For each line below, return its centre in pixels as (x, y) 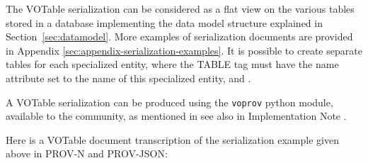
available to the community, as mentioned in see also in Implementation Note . (176, 116)
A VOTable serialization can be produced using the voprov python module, (169, 102)
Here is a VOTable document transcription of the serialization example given (172, 139)
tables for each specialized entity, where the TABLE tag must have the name (172, 64)
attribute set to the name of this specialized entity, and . (128, 78)
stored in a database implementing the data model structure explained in (164, 22)
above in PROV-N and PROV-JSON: (87, 153)
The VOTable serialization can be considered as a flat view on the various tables (180, 9)
